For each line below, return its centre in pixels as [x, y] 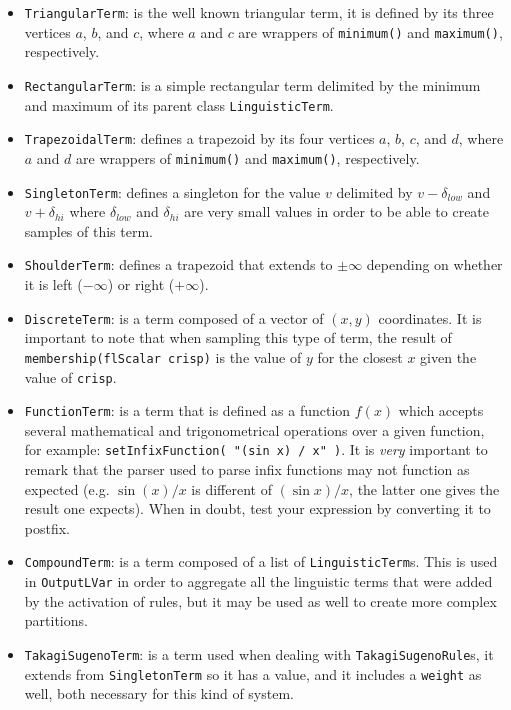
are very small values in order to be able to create [337, 211]
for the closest [360, 356]
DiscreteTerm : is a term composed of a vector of [174, 317]
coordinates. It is [430, 317]
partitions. [56, 620]
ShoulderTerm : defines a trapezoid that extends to [178, 264]
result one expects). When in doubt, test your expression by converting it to [257, 508]
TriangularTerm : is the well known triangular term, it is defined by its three [259, 12]
